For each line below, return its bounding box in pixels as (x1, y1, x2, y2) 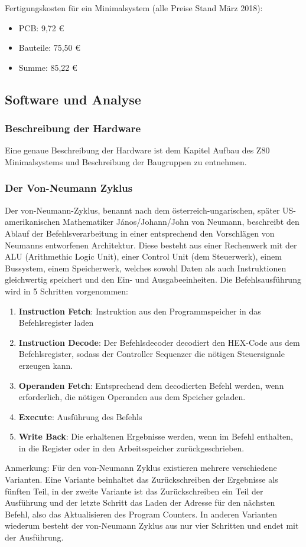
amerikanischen (5, 215, 60, 228)
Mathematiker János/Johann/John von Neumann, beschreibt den (63, 215, 300, 228)
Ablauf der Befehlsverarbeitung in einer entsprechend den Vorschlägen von (5, 227, 275, 239)
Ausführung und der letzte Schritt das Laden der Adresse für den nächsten (5, 496, 275, 509)
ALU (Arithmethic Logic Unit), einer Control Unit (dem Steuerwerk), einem (5, 250, 282, 263)
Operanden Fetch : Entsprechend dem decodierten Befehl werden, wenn (18, 379, 284, 391)
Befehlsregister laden (18, 316, 94, 329)
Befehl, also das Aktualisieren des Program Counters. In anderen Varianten (5, 507, 278, 520)
